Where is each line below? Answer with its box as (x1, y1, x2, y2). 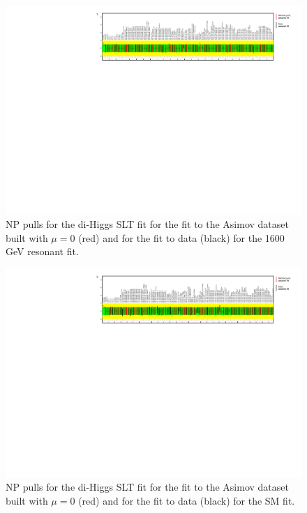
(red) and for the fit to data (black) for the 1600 (78, 230, 285, 245)
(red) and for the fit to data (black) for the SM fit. (78, 493, 295, 507)
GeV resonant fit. (6, 244, 79, 259)
